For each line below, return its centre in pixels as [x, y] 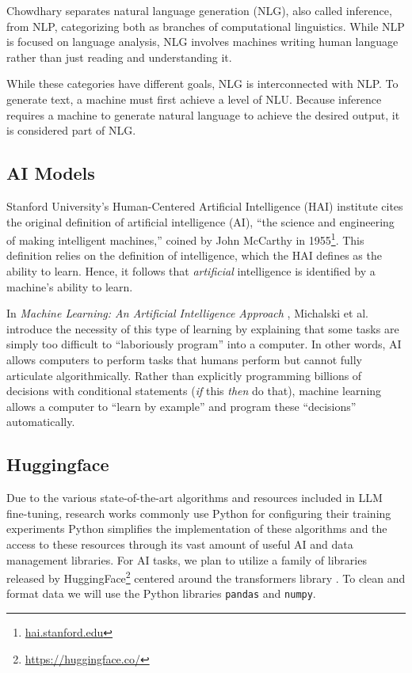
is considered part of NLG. [71, 130]
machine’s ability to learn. [70, 286]
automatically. [41, 422]
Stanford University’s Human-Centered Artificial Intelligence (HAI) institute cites [205, 205]
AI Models [51, 173]
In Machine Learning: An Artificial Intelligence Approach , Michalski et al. [187, 313]
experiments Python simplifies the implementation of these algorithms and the [197, 529]
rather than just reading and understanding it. [119, 57]
